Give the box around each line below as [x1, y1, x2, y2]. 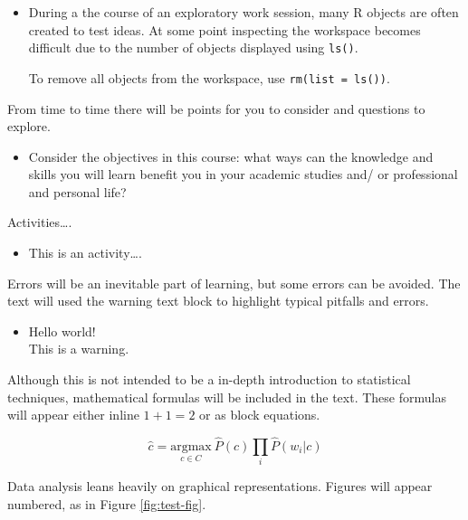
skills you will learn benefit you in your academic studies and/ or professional [28, 165, 458, 184]
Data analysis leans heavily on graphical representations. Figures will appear [7, 477, 433, 496]
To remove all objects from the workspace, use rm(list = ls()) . [28, 68, 390, 87]
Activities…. [7, 213, 72, 232]
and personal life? [28, 182, 127, 201]
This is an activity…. [28, 243, 142, 262]
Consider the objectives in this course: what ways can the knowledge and [28, 147, 434, 165]
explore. [7, 117, 51, 136]
